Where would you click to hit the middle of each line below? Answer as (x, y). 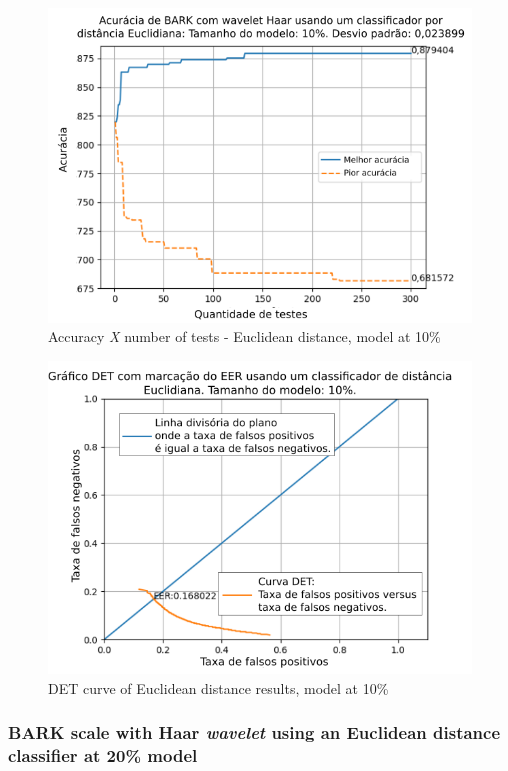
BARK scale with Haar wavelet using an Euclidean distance (254, 732)
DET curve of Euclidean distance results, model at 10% (218, 687)
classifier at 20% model (103, 755)
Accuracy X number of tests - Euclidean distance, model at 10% (244, 336)
